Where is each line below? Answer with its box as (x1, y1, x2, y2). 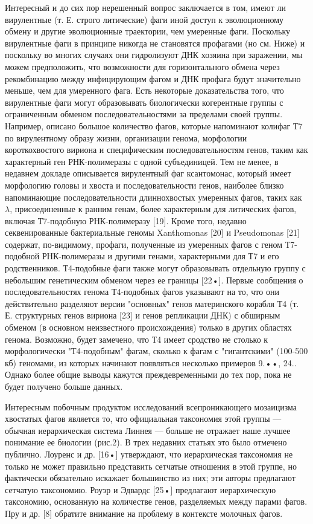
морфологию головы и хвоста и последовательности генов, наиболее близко (5, 178, 284, 191)
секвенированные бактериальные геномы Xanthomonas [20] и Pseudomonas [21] (5, 226, 300, 239)
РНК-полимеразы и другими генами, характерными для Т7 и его (42, 250, 279, 262)
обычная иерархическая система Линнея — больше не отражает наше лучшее (5, 424, 291, 436)
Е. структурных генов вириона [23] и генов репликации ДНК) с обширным (5, 309, 280, 322)
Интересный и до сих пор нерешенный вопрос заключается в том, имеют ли (5, 1, 286, 13)
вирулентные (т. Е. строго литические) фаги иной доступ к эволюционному (5, 13, 284, 25)
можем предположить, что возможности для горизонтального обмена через (5, 60, 280, 73)
